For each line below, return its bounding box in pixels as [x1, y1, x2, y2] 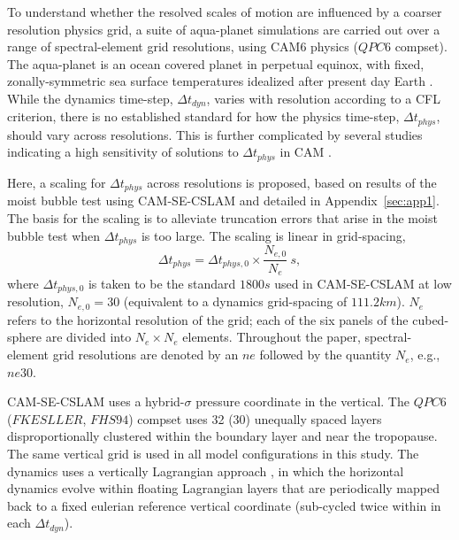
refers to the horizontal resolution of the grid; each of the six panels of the [7, 310, 409, 328]
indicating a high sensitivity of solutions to [7, 143, 239, 161]
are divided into [45, 328, 132, 346]
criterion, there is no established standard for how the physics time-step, [7, 107, 400, 126]
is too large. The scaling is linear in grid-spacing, [141, 226, 406, 244]
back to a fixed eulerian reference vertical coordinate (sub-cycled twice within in [7, 496, 441, 514]
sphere [7, 328, 42, 346]
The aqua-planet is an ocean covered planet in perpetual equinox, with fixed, [7, 54, 425, 73]
